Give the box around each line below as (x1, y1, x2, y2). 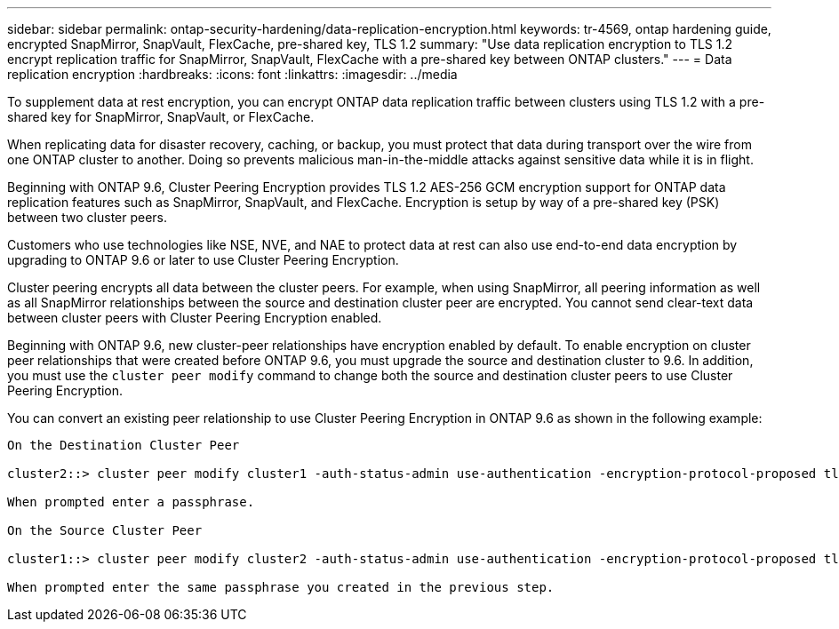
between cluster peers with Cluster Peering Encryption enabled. (7, 310, 382, 325)
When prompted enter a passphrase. (7, 495, 255, 509)
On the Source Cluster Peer (7, 523, 203, 537)
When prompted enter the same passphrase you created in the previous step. (7, 580, 555, 594)
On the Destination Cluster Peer (7, 438, 240, 452)
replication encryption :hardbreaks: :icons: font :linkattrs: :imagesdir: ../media (7, 67, 458, 82)
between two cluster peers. (7, 210, 168, 225)
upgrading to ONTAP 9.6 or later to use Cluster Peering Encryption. (7, 252, 399, 267)
